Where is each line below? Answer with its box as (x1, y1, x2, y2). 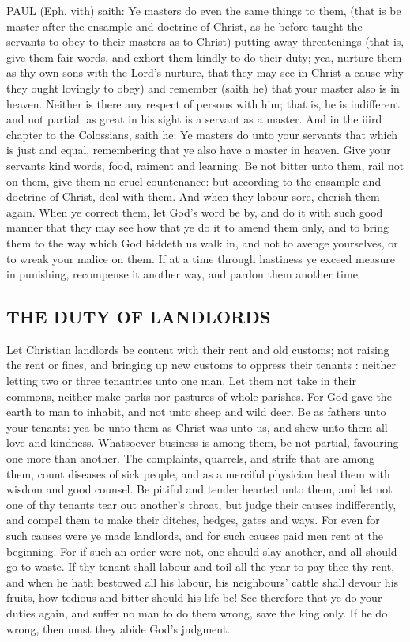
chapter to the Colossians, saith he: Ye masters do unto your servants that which (6, 126, 398, 142)
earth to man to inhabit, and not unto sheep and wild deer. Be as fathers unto (6, 403, 386, 420)
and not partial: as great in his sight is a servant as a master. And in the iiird (6, 111, 382, 127)
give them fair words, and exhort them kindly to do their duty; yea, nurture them (6, 48, 402, 65)
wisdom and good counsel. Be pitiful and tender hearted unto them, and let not (6, 481, 393, 497)
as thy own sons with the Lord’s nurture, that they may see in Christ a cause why (6, 64, 404, 81)
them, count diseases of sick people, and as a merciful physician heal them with (6, 465, 390, 481)
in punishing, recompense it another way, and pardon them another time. (6, 266, 361, 282)
